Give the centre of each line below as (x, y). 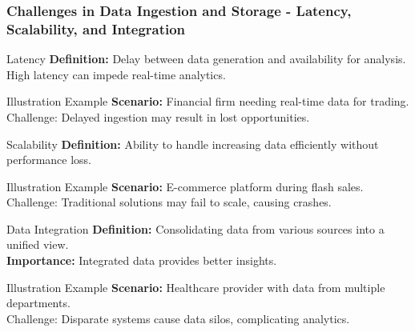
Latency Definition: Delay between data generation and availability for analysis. (206, 59)
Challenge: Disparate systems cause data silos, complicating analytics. (178, 318)
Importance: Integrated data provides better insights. (142, 260)
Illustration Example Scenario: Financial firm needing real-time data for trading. (208, 101)
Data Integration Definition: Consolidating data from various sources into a (195, 228)
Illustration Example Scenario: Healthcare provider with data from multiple (196, 287)
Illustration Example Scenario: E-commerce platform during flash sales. (185, 186)
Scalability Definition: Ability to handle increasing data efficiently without (193, 144)
